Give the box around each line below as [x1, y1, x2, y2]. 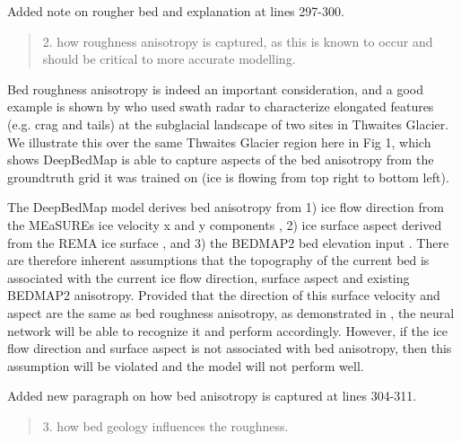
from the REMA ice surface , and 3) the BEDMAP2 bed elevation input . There [7, 233, 449, 252]
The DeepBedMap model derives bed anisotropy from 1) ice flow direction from [7, 198, 444, 217]
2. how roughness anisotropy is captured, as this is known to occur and [42, 31, 433, 50]
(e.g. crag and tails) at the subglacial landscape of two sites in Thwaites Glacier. [7, 114, 449, 133]
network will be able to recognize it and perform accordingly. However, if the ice [7, 321, 448, 340]
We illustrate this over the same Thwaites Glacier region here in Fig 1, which [7, 132, 431, 151]
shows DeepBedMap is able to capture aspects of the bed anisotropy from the [7, 150, 434, 169]
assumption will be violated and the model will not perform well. [7, 356, 364, 375]
